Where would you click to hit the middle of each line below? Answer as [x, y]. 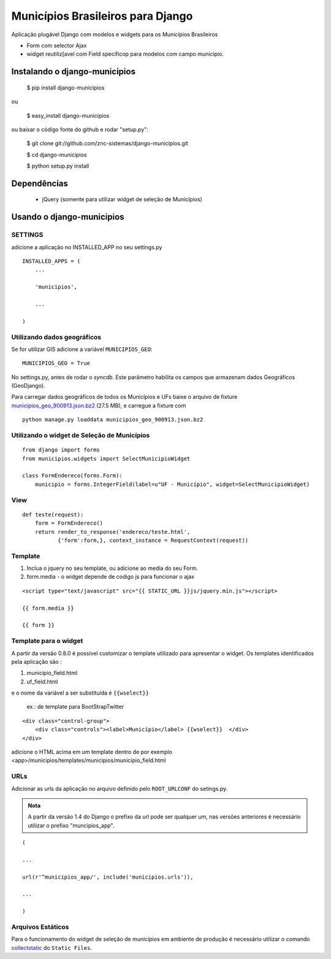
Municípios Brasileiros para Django [102, 16]
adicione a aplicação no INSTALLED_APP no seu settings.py [87, 247]
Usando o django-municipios [68, 217]
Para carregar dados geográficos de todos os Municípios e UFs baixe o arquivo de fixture [124, 397]
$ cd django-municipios [57, 155]
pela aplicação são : [37, 661]
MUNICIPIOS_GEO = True [56, 363]
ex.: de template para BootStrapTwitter [75, 707]
